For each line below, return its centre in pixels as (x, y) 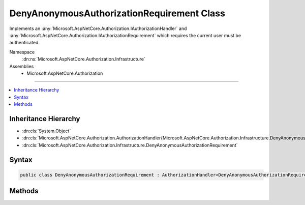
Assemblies (22, 66)
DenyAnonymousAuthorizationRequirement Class (117, 13)
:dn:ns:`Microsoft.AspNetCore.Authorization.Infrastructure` (84, 59)
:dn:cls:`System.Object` (47, 131)
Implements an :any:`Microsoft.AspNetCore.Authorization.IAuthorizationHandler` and (98, 28)
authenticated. (25, 43)
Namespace (22, 52)
